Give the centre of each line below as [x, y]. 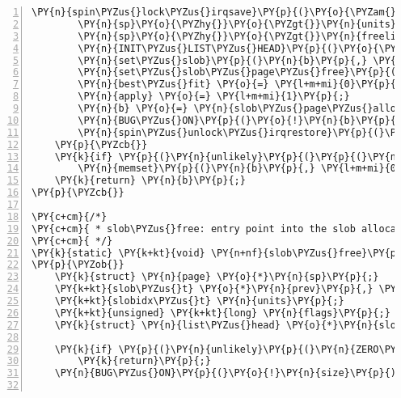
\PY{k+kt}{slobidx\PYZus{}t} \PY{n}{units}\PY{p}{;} [199, 301]
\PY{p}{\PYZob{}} [78, 265]
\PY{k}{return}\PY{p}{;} [144, 361]
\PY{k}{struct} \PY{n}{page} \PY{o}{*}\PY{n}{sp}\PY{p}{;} [217, 277]
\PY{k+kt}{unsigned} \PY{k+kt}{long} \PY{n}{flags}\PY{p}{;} [222, 313]
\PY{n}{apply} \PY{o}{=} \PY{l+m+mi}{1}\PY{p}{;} [214, 97]
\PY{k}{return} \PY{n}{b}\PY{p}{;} [150, 181]
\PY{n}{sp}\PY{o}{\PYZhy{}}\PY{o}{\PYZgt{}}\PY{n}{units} [237, 24]
